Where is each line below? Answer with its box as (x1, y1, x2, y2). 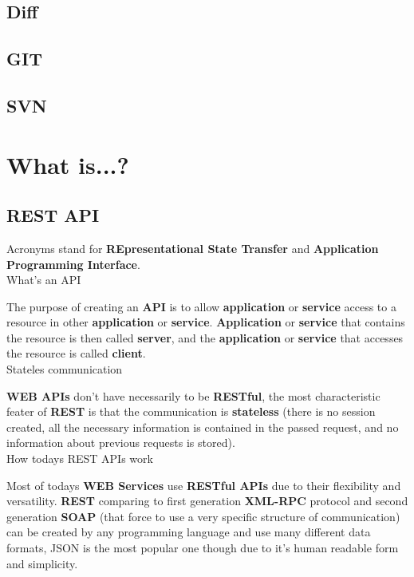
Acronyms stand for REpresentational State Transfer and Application (6, 239, 379, 256)
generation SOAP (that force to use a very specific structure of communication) (6, 508, 400, 524)
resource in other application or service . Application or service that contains (6, 314, 405, 330)
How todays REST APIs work (6, 450, 153, 467)
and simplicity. (6, 555, 78, 571)
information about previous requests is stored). (6, 434, 235, 451)
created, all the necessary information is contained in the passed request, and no (6, 418, 399, 435)
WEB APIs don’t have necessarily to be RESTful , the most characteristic (6, 387, 380, 404)
